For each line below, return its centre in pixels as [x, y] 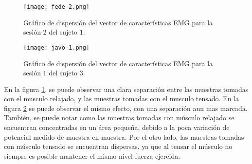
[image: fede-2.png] [57, 7]
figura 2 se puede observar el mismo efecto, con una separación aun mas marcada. [126, 108]
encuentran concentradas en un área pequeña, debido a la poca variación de [117, 127]
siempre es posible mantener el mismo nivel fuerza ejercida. [92, 155]
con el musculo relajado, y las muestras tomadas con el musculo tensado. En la [121, 99]
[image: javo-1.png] [57, 47]
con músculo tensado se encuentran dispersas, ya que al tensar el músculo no [118, 146]
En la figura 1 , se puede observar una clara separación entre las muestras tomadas [126, 89]
